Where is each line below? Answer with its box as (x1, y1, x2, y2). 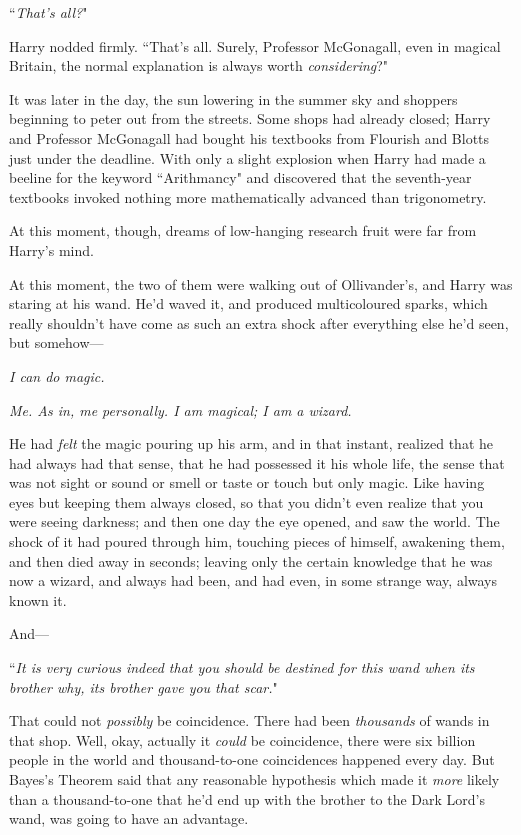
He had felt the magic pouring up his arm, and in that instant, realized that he (9, 433, 494, 454)
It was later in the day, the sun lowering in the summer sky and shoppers (9, 88, 458, 109)
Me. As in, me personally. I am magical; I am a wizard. (9, 399, 352, 420)
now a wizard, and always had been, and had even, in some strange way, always (9, 570, 498, 591)
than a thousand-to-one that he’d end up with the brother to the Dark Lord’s (9, 788, 485, 809)
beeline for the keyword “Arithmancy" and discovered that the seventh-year (9, 167, 472, 188)
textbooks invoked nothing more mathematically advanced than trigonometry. (9, 186, 487, 207)
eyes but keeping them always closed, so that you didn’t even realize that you (9, 491, 484, 512)
